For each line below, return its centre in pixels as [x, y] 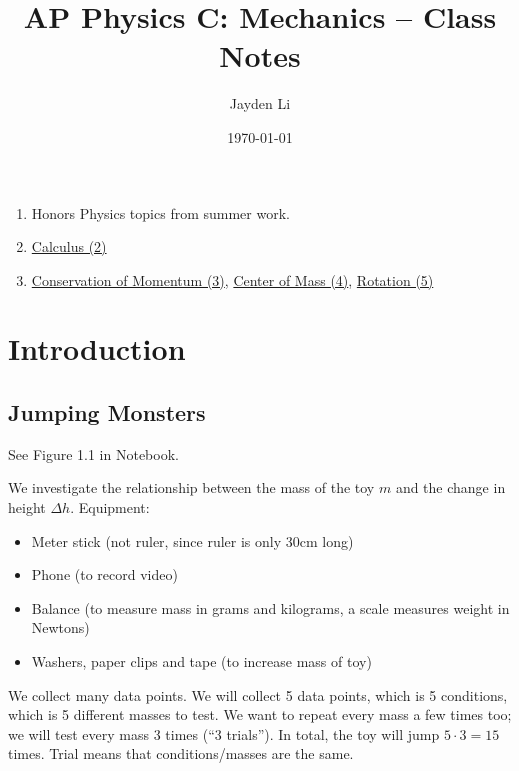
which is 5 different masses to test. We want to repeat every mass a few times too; [260, 714]
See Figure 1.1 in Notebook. [93, 453]
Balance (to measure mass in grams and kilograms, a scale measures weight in [270, 607]
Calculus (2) [69, 246]
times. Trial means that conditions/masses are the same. [181, 753]
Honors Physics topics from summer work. [160, 212]
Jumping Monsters [107, 412]
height [27, 507]
